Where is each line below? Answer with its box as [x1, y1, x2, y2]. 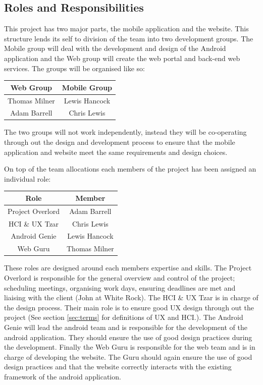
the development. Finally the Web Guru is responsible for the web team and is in [4, 342, 255, 352]
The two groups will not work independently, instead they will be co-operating [4, 127, 247, 137]
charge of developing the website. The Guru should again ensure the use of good [4, 351, 252, 362]
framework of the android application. [4, 371, 121, 381]
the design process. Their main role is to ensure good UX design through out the [4, 302, 254, 312]
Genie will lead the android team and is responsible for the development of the [4, 321, 247, 332]
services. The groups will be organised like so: [4, 63, 145, 73]
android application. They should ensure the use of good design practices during [4, 332, 252, 342]
